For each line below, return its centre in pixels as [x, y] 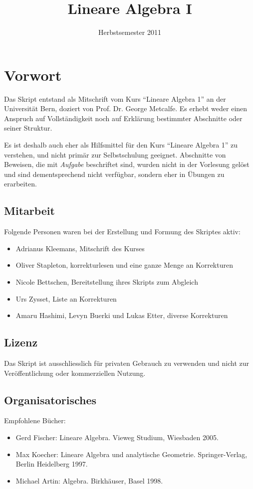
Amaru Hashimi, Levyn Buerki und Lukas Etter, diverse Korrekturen [122, 315]
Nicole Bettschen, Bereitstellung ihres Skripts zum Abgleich [107, 281]
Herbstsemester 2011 [130, 32]
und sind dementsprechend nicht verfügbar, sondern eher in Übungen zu [114, 174]
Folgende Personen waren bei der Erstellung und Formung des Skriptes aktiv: [122, 232]
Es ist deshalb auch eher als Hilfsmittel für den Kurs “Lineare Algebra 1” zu [121, 145]
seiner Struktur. [28, 128]
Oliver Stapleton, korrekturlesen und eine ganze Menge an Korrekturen [124, 265]
